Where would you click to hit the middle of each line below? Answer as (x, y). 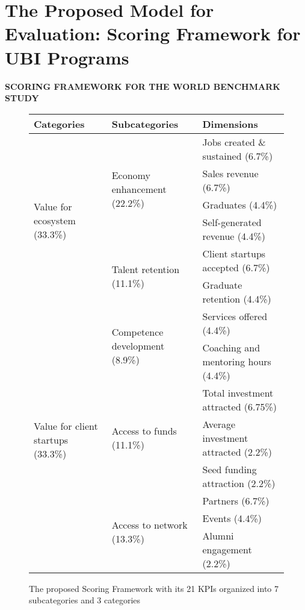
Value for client (66, 426)
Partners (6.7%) (236, 500)
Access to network (149, 525)
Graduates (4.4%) (240, 204)
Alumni (218, 535)
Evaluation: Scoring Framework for (153, 33)
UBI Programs (67, 57)
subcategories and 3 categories (85, 600)
